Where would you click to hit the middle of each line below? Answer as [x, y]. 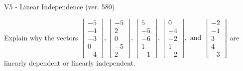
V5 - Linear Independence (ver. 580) [60, 6]
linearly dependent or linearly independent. [70, 62]
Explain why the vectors [41, 37]
